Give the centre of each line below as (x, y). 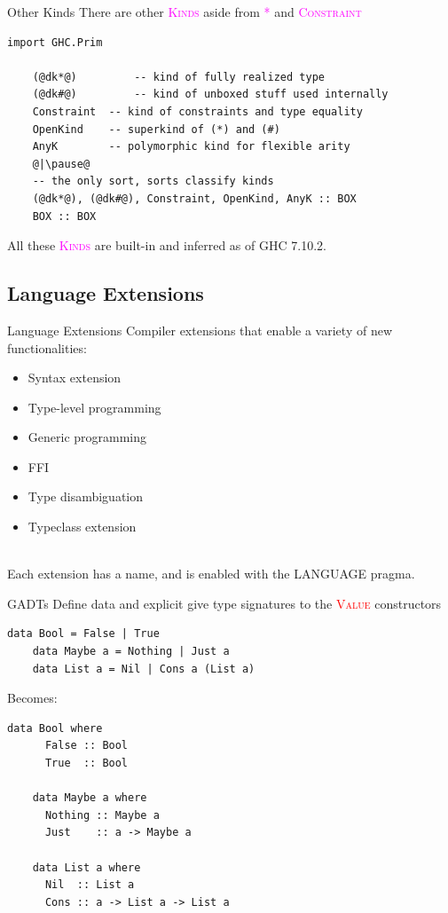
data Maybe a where (90, 798)
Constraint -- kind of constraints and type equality (197, 111)
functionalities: (47, 347)
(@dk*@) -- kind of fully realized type (178, 77)
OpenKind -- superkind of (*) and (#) (156, 129)
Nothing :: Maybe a (102, 815)
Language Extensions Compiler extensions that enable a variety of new (200, 330)
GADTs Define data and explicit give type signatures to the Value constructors (224, 603)
